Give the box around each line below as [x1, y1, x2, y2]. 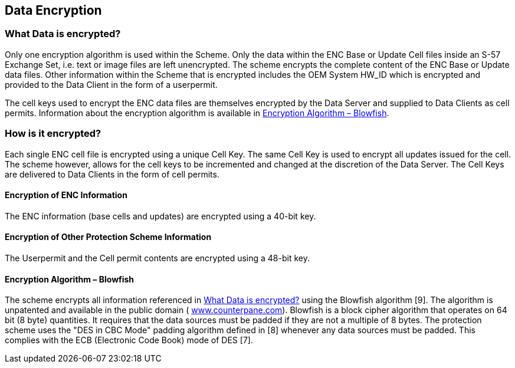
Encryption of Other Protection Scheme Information [5, 232, 212, 242]
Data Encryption [5, 3, 102, 18]
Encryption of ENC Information [5, 190, 127, 201]
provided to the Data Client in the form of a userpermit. [5, 79, 218, 90]
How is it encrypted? [5, 127, 101, 140]
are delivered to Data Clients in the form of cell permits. [5, 169, 219, 179]
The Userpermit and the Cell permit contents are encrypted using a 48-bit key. [5, 252, 310, 263]
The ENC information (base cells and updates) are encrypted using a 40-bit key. [5, 211, 316, 221]
